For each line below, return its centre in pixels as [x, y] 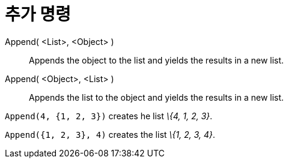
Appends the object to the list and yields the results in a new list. [156, 60]
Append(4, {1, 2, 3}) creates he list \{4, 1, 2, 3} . [109, 116]
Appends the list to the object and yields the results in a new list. [156, 97]
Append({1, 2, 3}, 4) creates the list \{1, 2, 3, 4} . [110, 134]
